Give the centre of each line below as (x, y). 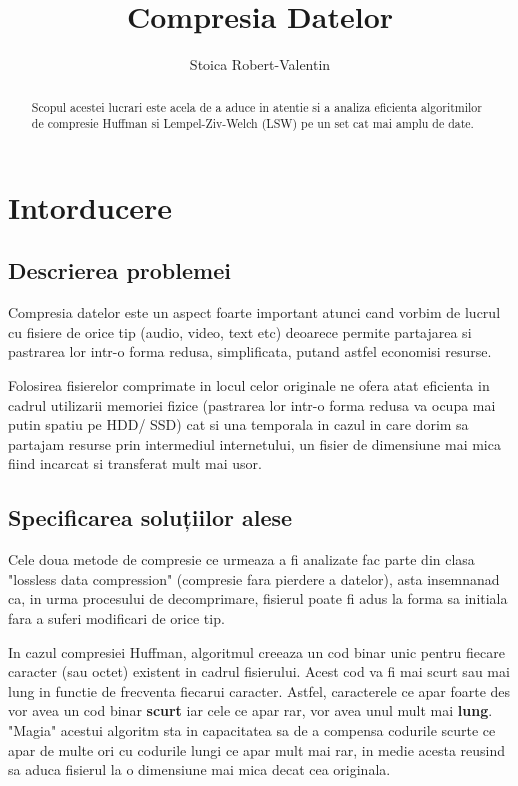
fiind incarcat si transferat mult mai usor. (135, 463)
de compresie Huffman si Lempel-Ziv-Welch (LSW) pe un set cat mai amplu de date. (252, 123)
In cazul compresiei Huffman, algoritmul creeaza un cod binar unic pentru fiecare (256, 651)
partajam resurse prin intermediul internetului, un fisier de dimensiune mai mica (254, 443)
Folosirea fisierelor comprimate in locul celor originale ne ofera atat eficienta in (249, 385)
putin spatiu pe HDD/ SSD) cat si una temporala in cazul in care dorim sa (238, 424)
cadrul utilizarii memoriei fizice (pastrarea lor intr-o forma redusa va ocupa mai (252, 404)
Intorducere (90, 206)
